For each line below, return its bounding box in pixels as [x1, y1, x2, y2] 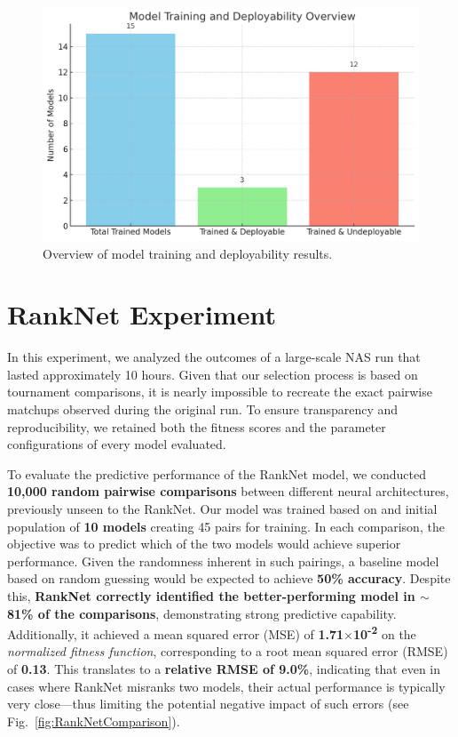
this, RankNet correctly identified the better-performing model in [7, 586, 415, 605]
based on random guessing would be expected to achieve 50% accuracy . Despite [7, 569, 451, 588]
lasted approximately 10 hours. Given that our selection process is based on [7, 364, 418, 383]
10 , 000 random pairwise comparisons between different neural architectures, [7, 482, 449, 501]
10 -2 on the [353, 622, 416, 643]
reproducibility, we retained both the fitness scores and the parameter [7, 417, 386, 436]
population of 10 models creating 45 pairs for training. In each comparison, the [7, 517, 445, 535]
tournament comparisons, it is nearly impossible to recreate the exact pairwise [7, 382, 432, 401]
